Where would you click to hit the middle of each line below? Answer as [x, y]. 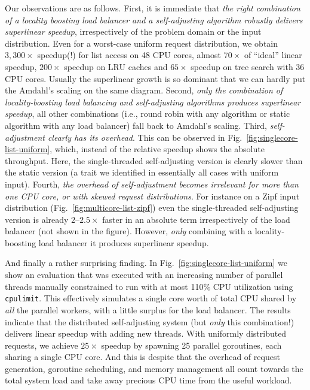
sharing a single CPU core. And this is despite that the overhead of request [142, 357]
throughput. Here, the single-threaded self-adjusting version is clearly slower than [154, 160]
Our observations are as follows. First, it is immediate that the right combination [153, 8]
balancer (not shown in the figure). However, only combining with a [129, 231]
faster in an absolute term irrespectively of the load [196, 219]
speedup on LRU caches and [116, 66]
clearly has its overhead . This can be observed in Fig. [145, 137]
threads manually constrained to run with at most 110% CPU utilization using [149, 286]
